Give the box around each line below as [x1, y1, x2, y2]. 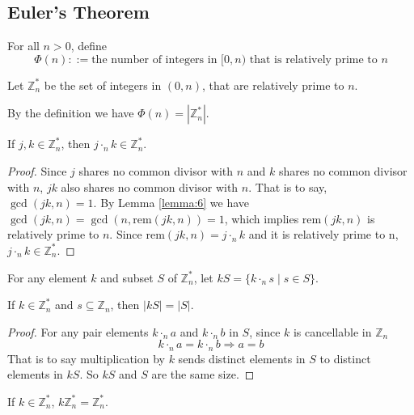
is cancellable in [293, 323, 372, 340]
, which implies [224, 210, 299, 227]
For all [7, 37, 40, 54]
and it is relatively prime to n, [248, 226, 399, 243]
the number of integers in [91, 53, 218, 66]
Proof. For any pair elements [7, 323, 149, 340]
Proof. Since [7, 162, 67, 179]
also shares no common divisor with [61, 178, 239, 195]
